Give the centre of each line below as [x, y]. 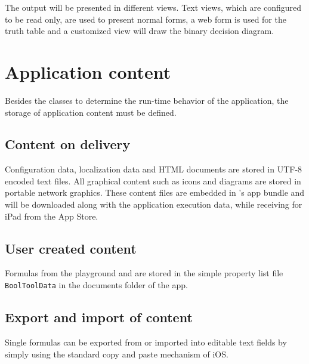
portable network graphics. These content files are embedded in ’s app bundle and [155, 192]
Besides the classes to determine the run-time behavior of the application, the [147, 100]
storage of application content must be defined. [91, 112]
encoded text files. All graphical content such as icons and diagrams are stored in [153, 181]
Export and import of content [99, 317]
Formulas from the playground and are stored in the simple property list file [144, 273]
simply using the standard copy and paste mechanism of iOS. [117, 354]
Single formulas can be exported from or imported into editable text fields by [146, 342]
